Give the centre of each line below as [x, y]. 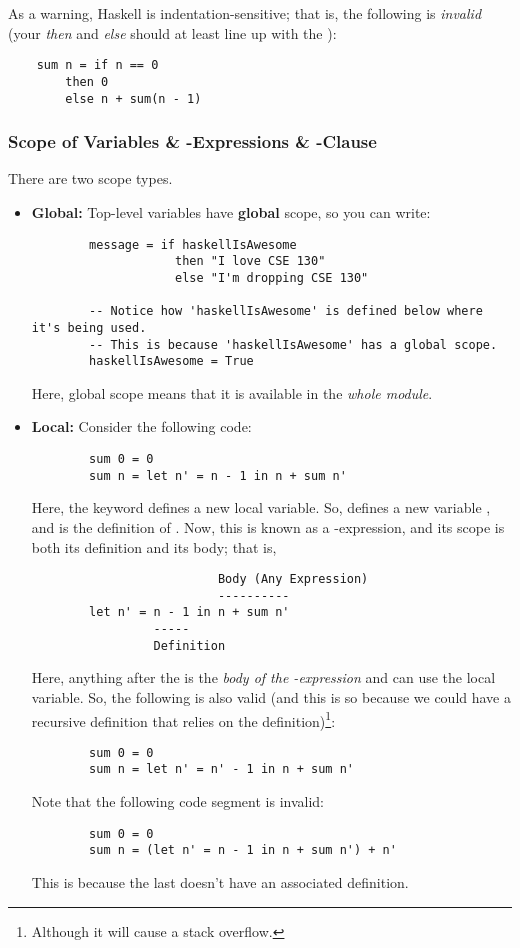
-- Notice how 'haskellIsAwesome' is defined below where [286, 311]
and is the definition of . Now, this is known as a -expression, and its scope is [268, 526]
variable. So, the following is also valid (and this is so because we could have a [271, 696]
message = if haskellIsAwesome [193, 244]
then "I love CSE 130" [250, 261]
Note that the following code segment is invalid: [177, 801]
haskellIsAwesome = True [171, 361]
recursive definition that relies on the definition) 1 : [183, 719]
